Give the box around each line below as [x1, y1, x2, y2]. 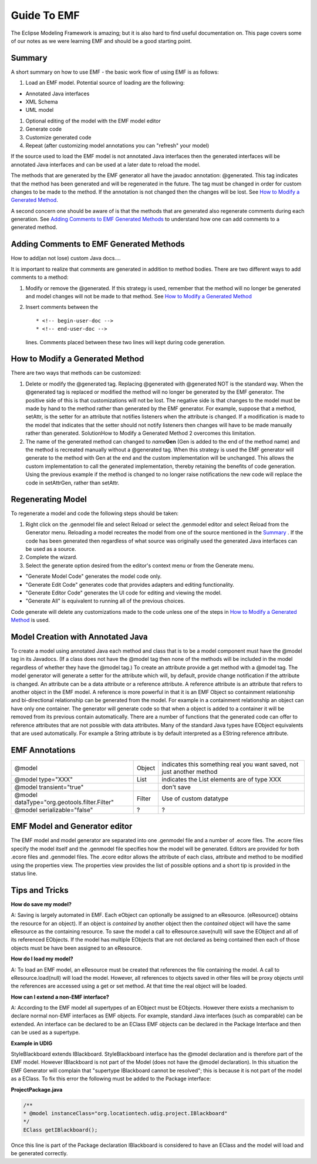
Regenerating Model [11, 494, 87, 504]
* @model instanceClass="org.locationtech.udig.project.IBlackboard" [23, 1110, 228, 1116]
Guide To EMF [11, 9, 80, 22]
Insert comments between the [25, 304, 98, 311]
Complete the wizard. [25, 554, 77, 561]
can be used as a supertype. [11, 1029, 80, 1036]
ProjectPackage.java [11, 1086, 63, 1093]
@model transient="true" [14, 783, 84, 791]
